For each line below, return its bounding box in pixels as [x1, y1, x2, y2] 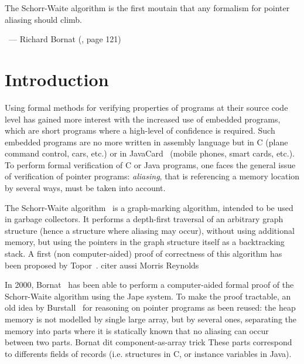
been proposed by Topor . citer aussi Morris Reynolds [5, 258, 199, 271]
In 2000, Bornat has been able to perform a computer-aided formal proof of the [5, 278, 294, 291]
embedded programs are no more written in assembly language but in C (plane [5, 135, 288, 148]
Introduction [5, 67, 109, 91]
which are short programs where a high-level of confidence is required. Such [5, 124, 275, 137]
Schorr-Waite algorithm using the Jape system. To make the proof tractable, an [5, 290, 291, 302]
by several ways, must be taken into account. [5, 182, 166, 194]
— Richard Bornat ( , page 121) [8, 33, 121, 45]
